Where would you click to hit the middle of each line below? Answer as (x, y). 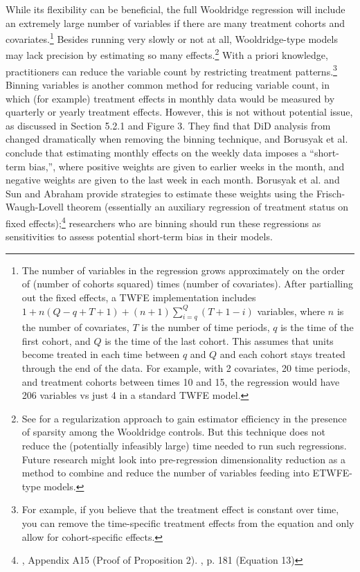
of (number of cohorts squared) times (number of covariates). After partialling (187, 284)
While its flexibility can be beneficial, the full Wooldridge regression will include (175, 9)
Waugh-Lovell (35, 207)
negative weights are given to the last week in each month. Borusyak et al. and (173, 180)
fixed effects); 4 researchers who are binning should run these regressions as (163, 222)
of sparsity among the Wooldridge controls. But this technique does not (174, 432)
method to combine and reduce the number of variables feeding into (165, 473)
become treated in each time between (101, 354)
